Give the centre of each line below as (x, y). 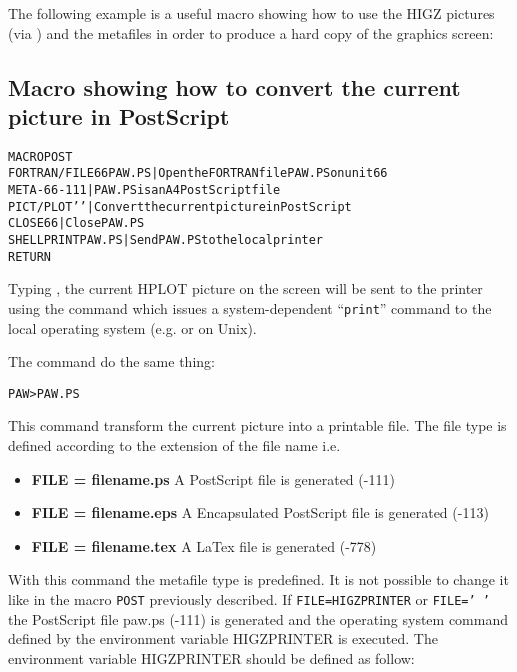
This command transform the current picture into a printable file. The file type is (257, 425)
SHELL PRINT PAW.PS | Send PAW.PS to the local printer (166, 240)
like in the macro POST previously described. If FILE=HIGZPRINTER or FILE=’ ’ (249, 599)
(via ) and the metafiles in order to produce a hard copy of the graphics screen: (251, 32)
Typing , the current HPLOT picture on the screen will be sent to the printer (245, 288)
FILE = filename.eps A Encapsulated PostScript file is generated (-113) (260, 512)
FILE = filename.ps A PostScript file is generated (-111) (213, 478)
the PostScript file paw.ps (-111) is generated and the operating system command (258, 618)
